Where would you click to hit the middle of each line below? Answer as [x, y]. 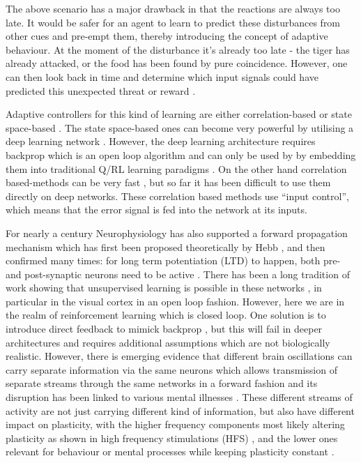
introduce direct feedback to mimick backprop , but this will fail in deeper [164, 329]
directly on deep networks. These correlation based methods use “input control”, [177, 196]
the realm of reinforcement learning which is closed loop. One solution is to [166, 315]
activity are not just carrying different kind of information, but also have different [180, 410]
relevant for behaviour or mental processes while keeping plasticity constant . [170, 451]
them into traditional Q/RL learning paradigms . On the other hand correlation [176, 168]
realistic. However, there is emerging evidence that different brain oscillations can [179, 356]
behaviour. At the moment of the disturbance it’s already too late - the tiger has [178, 49]
